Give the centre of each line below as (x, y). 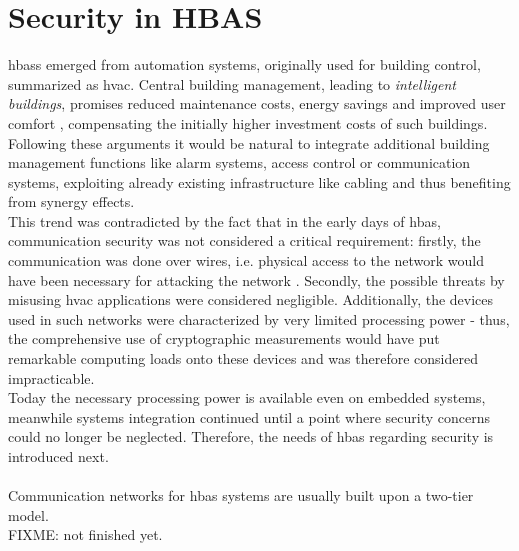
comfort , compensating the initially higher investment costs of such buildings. (248, 122)
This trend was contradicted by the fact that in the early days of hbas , (224, 220)
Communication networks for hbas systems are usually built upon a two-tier (241, 495)
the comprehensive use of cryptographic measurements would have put (224, 338)
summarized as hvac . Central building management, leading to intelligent (232, 83)
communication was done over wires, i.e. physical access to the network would (246, 260)
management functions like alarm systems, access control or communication (239, 162)
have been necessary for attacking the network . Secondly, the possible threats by (256, 279)
